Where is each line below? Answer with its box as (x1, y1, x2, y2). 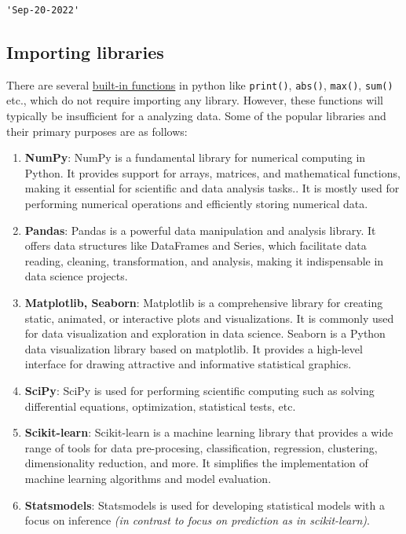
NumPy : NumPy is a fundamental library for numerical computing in (24, 149, 366, 166)
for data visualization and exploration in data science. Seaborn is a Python (24, 325, 386, 342)
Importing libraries (6, 39, 164, 64)
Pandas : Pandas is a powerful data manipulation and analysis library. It (24, 221, 376, 238)
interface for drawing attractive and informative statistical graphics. (24, 356, 352, 372)
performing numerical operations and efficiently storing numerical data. (24, 196, 368, 212)
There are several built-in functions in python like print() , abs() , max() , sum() (6, 76, 393, 93)
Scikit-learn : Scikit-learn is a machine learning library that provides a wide (24, 424, 393, 441)
